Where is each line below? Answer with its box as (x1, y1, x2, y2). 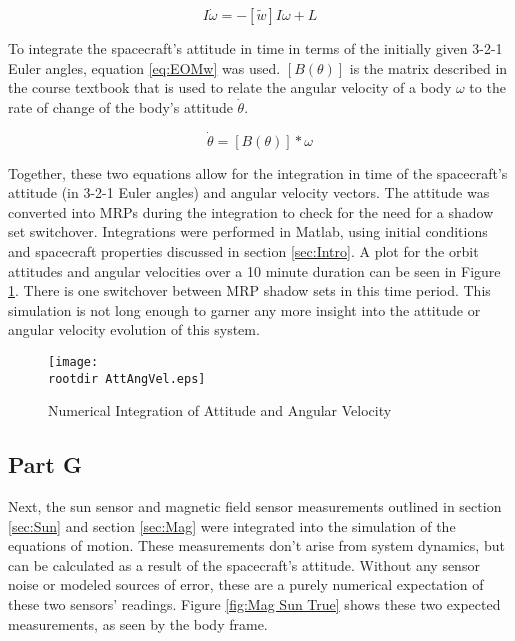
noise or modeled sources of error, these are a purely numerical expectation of (8, 574, 484, 595)
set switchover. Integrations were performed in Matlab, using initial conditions (8, 221, 488, 242)
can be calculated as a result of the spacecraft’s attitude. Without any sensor (8, 554, 480, 575)
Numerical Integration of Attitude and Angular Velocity (48, 400, 392, 421)
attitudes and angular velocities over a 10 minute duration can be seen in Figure (8, 260, 501, 281)
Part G (8, 449, 82, 480)
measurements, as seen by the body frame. (8, 613, 268, 634)
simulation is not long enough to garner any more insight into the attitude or (8, 299, 481, 320)
